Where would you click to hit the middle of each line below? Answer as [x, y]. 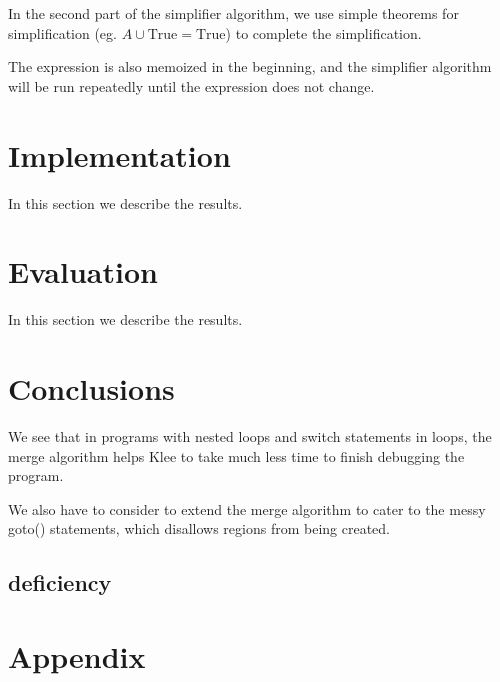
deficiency [60, 582]
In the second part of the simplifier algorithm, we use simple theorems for [233, 13]
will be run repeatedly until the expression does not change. [191, 85]
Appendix [77, 655]
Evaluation [83, 271]
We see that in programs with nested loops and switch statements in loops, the [250, 435]
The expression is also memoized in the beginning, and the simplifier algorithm [250, 66]
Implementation [119, 154]
